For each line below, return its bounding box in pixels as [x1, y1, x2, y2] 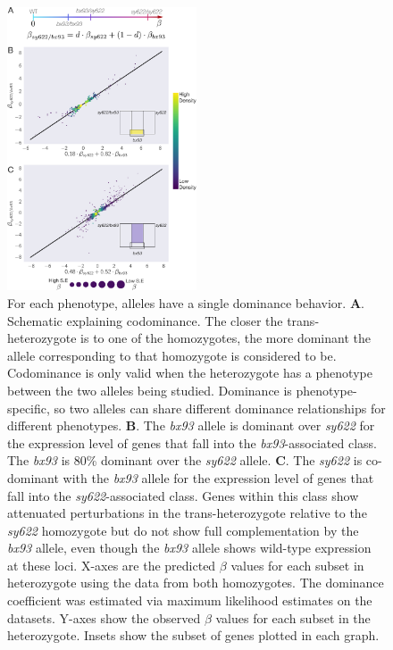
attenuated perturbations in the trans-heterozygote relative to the [7, 504, 367, 522]
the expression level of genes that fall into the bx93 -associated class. [7, 433, 377, 452]
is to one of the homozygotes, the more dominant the [80, 329, 371, 347]
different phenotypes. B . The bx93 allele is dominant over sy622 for [7, 416, 375, 435]
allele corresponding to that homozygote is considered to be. [7, 346, 337, 364]
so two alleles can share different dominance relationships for [54, 398, 386, 417]
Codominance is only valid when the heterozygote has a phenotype [7, 363, 372, 382]
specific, [7, 398, 50, 417]
